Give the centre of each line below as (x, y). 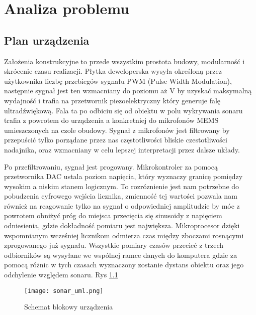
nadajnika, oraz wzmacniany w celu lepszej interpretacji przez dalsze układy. (122, 149)
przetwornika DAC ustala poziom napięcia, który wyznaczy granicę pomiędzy (123, 176)
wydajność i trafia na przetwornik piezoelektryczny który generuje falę (112, 100)
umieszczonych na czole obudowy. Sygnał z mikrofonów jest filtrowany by (117, 130)
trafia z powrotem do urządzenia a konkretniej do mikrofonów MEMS (111, 120)
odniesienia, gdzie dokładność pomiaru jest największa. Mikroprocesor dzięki (122, 225)
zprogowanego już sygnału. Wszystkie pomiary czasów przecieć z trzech (114, 245)
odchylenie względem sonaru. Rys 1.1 (61, 275)
